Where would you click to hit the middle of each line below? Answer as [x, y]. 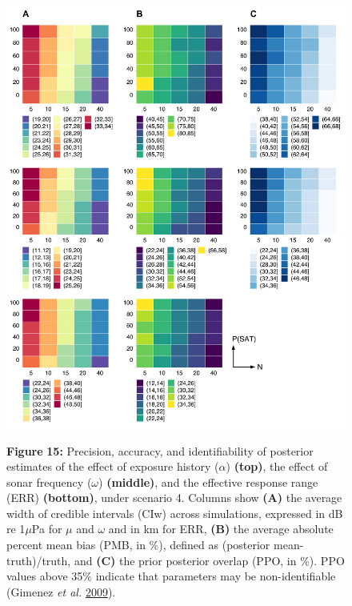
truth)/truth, [39, 560]
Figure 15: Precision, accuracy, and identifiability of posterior [160, 450]
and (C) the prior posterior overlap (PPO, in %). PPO [209, 560]
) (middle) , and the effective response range [208, 482]
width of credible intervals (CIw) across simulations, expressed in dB [175, 513]
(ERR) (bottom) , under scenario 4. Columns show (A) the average [174, 498]
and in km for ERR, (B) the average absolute [221, 529]
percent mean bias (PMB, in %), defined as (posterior [138, 545]
